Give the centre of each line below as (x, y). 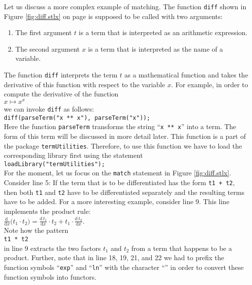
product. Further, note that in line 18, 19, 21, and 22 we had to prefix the (114, 257)
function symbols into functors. (50, 276)
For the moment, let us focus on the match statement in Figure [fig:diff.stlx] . (118, 173)
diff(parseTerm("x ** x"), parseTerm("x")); (77, 118)
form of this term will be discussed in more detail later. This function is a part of (125, 136)
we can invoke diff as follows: (49, 108)
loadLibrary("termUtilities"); (54, 164)
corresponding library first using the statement (73, 155)
